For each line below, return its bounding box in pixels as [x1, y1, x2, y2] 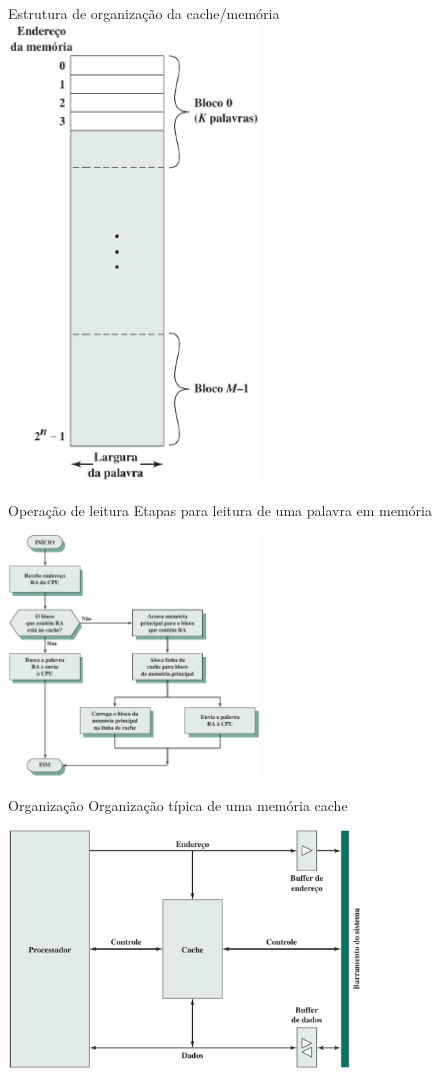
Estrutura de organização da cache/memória [8, 3, 280, 23]
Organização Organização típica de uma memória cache [8, 794, 348, 815]
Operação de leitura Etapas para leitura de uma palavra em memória [8, 499, 433, 520]
